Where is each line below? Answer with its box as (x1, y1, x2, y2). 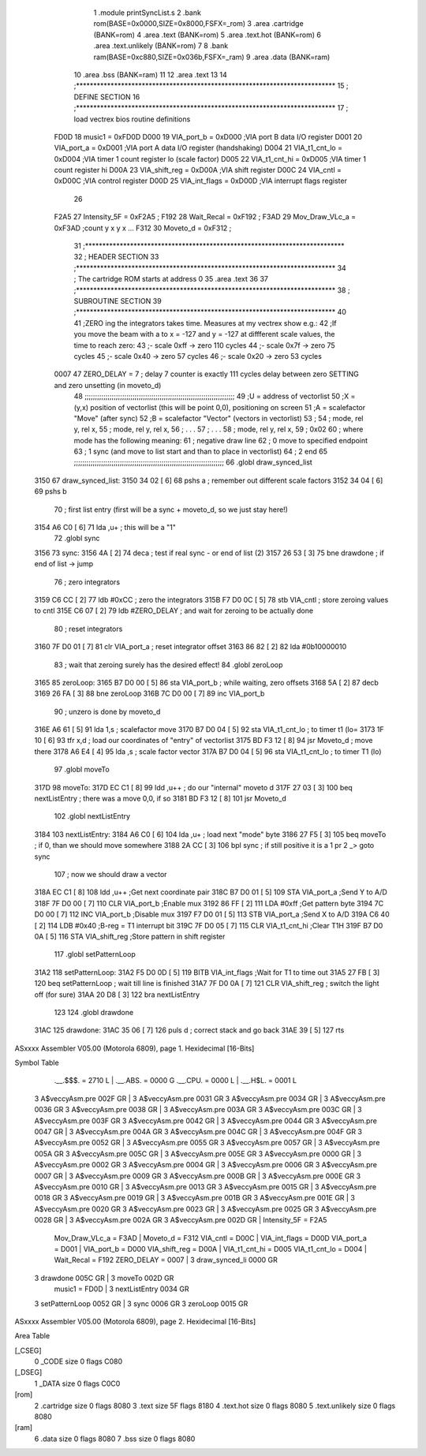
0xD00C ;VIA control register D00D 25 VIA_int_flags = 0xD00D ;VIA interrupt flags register (54, 176, 347, 185)
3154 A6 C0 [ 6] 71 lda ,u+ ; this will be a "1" (34, 523, 177, 532)
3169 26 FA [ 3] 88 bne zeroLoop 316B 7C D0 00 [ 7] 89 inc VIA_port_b (34, 689, 265, 698)
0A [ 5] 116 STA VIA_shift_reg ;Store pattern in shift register (34, 931, 226, 941)
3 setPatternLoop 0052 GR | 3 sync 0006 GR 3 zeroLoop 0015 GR (34, 1298, 248, 1309)
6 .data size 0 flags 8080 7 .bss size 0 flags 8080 (34, 1434, 196, 1443)
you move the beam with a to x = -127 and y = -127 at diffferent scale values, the (73, 330, 335, 339)
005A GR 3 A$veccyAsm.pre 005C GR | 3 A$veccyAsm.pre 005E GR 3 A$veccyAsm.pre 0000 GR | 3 (34, 1148, 362, 1159)
